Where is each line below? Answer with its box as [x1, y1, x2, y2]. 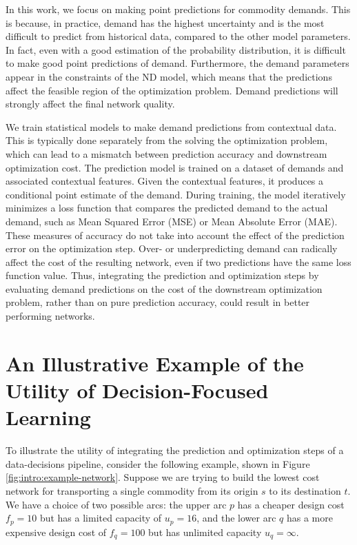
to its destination [269, 483, 341, 497]
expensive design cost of [6, 524, 107, 539]
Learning [6, 403, 91, 431]
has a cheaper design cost [237, 497, 345, 511]
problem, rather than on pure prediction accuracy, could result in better [6, 295, 310, 309]
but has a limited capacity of [39, 511, 162, 525]
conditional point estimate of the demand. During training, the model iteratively [6, 187, 346, 201]
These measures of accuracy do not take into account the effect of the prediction [6, 227, 345, 242]
